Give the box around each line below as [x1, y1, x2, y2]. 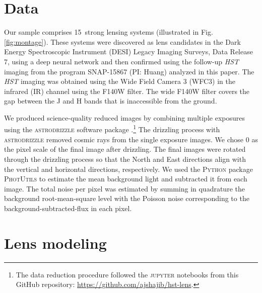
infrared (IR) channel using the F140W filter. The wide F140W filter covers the [4, 85, 250, 96]
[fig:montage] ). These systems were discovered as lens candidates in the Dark [4, 36, 241, 47]
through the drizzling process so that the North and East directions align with [4, 153, 246, 164]
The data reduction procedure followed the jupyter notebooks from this [16, 269, 239, 279]
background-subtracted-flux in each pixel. [4, 203, 132, 213]
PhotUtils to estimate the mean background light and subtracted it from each [4, 173, 247, 184]
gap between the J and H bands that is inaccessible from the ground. [4, 95, 217, 106]
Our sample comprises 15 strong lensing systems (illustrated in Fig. [4, 27, 213, 37]
